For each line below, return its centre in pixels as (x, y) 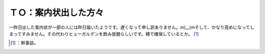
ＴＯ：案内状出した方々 (56, 13)
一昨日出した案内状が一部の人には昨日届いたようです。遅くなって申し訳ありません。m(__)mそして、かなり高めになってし (132, 27)
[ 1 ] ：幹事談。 (25, 43)
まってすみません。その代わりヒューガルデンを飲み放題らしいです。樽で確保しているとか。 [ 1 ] (104, 34)
